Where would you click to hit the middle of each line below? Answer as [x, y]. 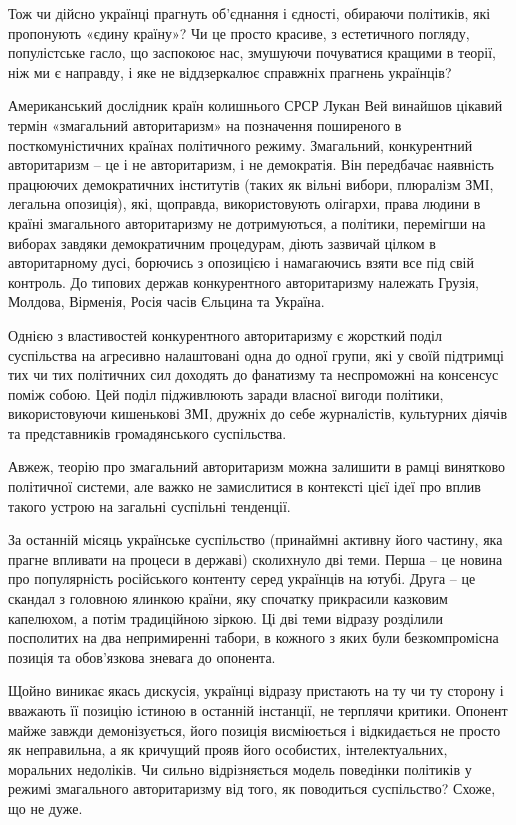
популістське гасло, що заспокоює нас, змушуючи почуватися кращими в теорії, [252, 52]
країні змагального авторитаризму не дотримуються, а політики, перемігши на [247, 222]
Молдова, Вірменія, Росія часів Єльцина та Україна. [166, 301]
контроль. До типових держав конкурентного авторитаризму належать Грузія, [243, 281]
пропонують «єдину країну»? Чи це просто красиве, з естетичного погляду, [239, 32]
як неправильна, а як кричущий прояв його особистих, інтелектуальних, [228, 749]
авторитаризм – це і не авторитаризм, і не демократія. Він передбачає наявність [251, 164]
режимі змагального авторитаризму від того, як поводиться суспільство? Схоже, [252, 788]
